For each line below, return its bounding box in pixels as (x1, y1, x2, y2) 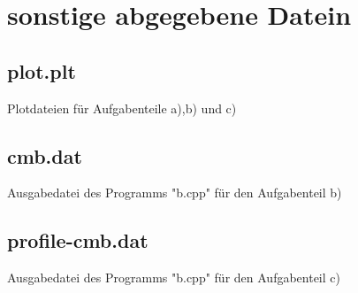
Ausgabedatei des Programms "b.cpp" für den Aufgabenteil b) (7, 183, 342, 202)
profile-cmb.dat (7, 227, 149, 254)
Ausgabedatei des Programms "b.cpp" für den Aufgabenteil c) (7, 268, 340, 287)
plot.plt (7, 57, 76, 84)
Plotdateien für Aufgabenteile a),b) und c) (7, 98, 237, 117)
